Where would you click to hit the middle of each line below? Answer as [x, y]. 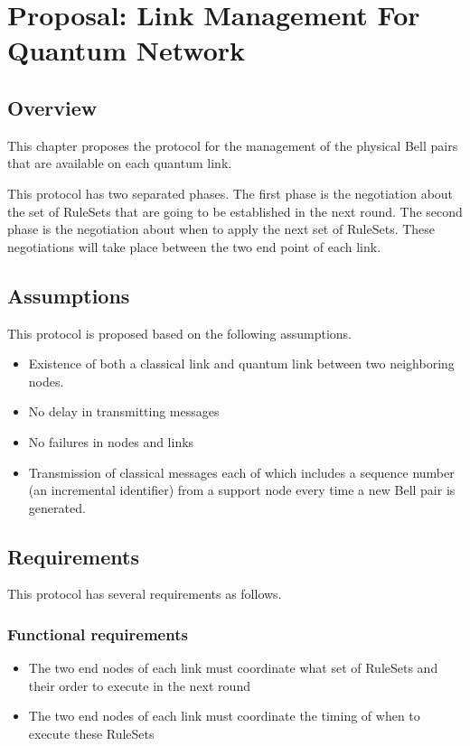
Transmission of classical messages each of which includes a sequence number [241, 472]
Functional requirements [98, 634]
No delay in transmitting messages [124, 411]
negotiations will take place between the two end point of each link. [194, 246]
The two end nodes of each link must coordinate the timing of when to [224, 716]
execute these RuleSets [91, 734]
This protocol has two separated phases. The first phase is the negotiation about [230, 193]
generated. [57, 507]
